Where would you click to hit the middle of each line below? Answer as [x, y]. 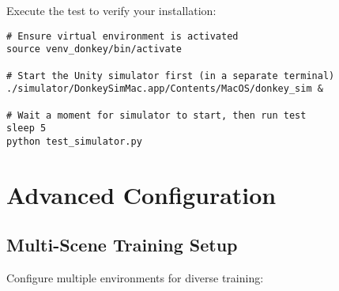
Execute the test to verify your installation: [111, 10]
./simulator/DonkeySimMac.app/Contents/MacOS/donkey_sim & [165, 89]
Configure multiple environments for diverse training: [135, 278]
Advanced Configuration [141, 194]
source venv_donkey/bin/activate [94, 49]
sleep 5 [26, 128]
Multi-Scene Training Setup [122, 245]
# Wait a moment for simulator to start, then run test [156, 115]
